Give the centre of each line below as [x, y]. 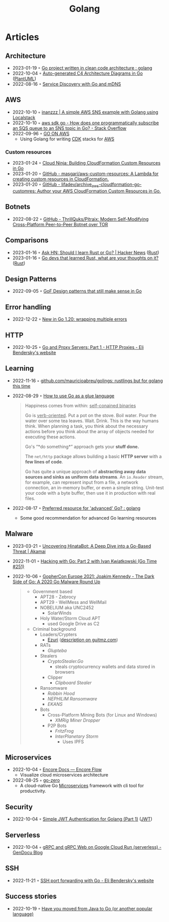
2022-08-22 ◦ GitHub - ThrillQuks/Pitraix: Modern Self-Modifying [80, 219]
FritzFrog [64, 731]
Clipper [55, 677]
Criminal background [54, 629]
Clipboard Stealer [73, 683]
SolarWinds [60, 613]
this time [21, 386]
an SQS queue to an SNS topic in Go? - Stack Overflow [69, 128]
